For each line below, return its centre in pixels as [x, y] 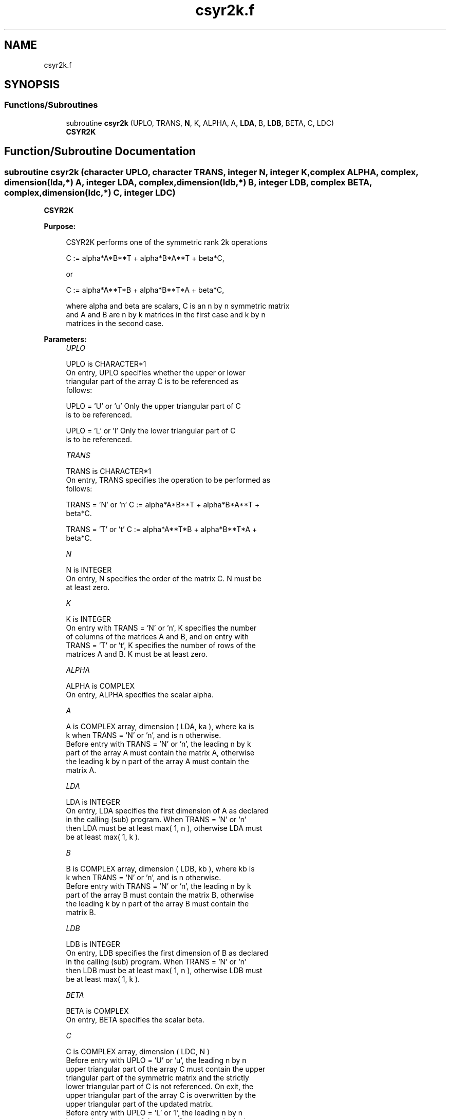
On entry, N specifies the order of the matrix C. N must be [164, 579]
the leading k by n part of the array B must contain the [157, 904]
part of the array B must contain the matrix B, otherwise [160, 895]
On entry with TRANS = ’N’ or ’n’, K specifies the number [161, 628]
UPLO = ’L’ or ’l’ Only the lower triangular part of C [151, 431]
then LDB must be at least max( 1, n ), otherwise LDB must [164, 971]
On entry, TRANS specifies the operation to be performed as [168, 480]
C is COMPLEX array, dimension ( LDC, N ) [138, 1052]
